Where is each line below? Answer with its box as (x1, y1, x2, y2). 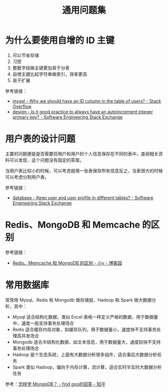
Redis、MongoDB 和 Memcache (5, 219, 140, 231)
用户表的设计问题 (5, 134, 76, 145)
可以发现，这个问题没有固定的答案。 (9, 157, 84, 163)
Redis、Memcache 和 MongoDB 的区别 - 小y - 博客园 (12, 259, 122, 266)
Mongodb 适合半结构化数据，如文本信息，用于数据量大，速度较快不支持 (12, 339, 161, 345)
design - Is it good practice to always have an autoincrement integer (12, 108, 153, 114)
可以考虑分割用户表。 (5, 174, 49, 180)
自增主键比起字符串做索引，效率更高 (12, 71, 87, 77)
